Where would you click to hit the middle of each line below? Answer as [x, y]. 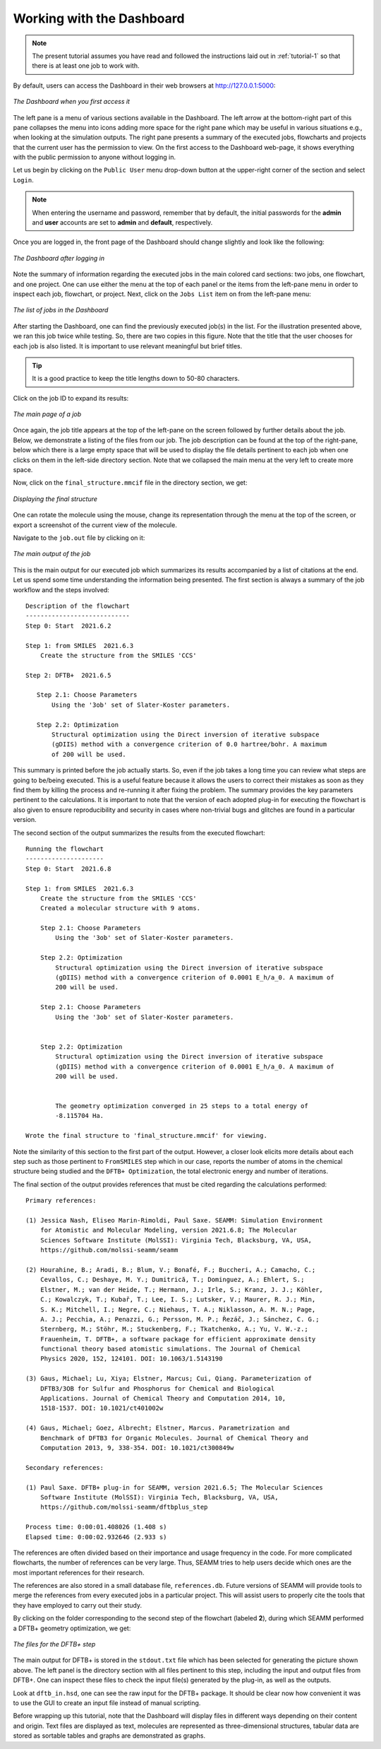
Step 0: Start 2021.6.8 [68, 868]
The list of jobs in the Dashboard [61, 310]
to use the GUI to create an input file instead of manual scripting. [107, 1702]
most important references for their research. [79, 1572]
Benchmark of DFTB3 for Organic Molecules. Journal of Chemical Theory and [174, 1438]
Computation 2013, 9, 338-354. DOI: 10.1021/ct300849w [137, 1448]
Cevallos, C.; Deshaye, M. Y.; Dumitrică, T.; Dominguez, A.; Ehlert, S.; [172, 1280]
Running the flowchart [65, 849]
